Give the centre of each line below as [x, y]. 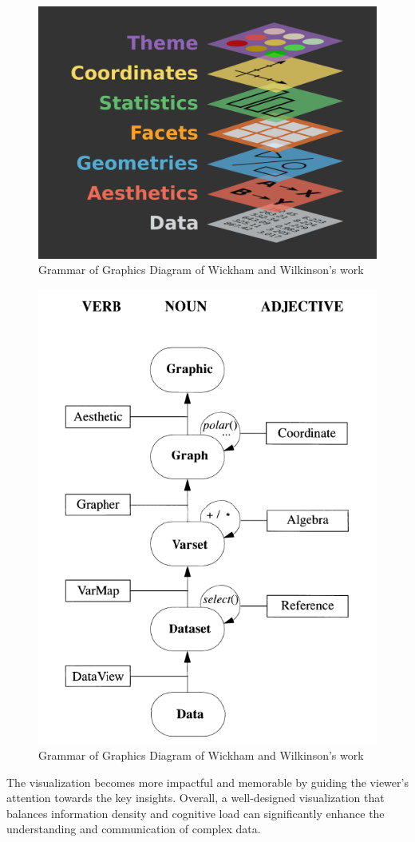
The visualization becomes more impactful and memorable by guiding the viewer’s [207, 782]
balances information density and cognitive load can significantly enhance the [196, 813]
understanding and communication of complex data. [134, 829]
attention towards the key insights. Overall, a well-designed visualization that [196, 798]
